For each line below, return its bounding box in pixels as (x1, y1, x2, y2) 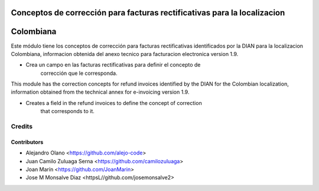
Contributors (11, 139, 44, 146)
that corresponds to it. (40, 108, 95, 115)
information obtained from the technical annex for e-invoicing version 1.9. (11, 88, 190, 95)
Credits (11, 123, 32, 131)
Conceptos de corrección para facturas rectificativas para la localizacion (11, 8, 285, 18)
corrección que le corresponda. (40, 70, 118, 77)
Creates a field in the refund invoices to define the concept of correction (25, 99, 202, 106)
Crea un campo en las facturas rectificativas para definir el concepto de (25, 61, 201, 68)
